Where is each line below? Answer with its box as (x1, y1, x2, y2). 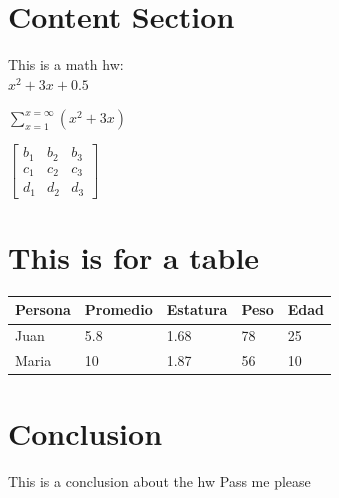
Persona (15, 299, 71, 320)
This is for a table (8, 236, 260, 277)
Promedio (84, 299, 153, 320)
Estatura (166, 299, 228, 320)
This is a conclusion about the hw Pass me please (8, 471, 311, 492)
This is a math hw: (8, 54, 124, 75)
